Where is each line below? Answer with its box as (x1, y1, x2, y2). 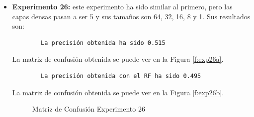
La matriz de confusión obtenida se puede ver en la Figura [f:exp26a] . (12, 54, 224, 64)
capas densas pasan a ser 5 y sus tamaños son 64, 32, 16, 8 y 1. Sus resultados (12, 11, 251, 21)
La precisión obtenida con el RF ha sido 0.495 (41, 72, 201, 79)
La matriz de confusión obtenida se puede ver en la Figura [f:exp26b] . (12, 87, 224, 97)
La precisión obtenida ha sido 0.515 (41, 39, 166, 46)
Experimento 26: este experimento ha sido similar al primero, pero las (12, 1, 233, 11)
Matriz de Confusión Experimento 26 (32, 104, 145, 114)
